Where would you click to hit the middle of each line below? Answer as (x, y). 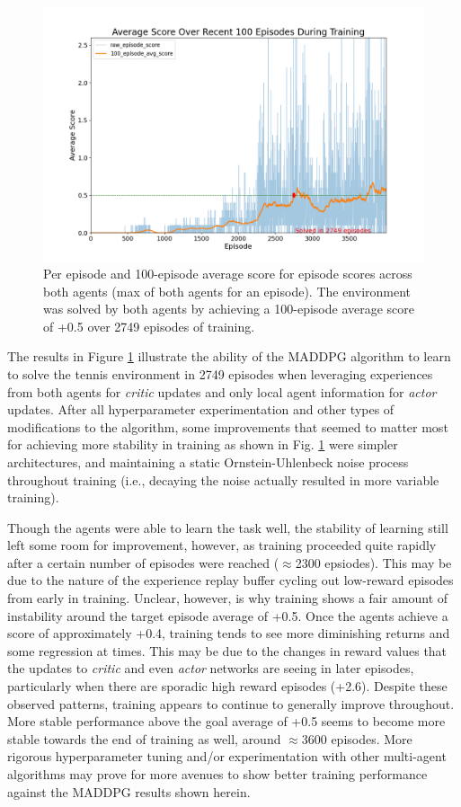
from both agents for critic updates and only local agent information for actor (222, 391)
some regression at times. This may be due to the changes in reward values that (227, 650)
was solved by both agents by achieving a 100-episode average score (229, 309)
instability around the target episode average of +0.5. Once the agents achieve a (228, 615)
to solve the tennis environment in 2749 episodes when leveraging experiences (220, 373)
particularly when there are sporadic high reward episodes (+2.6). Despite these (227, 686)
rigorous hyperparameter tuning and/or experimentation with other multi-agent (227, 756)
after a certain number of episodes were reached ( (143, 562)
